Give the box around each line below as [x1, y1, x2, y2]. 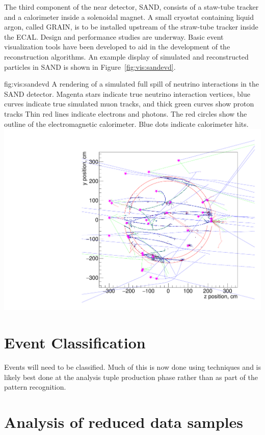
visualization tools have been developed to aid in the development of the [4, 41, 230, 52]
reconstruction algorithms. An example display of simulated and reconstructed [4, 51, 249, 62]
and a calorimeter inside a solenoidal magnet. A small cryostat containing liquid [4, 11, 254, 22]
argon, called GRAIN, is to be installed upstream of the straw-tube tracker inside [4, 21, 258, 32]
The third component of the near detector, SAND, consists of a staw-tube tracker [4, 2, 259, 12]
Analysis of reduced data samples [4, 412, 243, 432]
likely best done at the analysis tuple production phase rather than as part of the [4, 371, 258, 382]
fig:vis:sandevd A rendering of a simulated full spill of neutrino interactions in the [4, 78, 259, 89]
